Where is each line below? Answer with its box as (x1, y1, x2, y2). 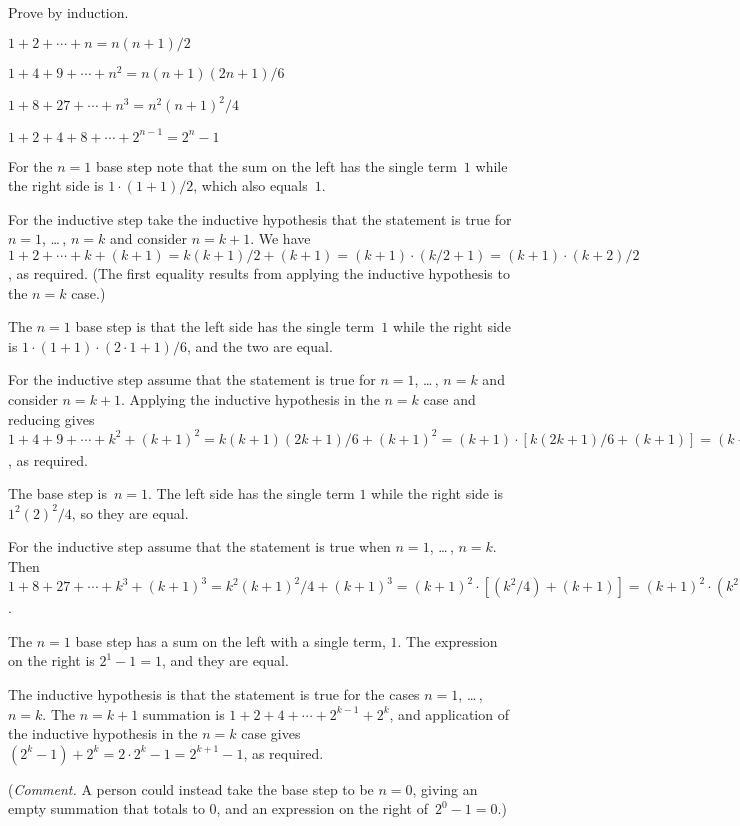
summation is (142, 703, 225, 724)
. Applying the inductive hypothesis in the (121, 389, 380, 410)
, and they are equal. (161, 650, 289, 671)
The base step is (8, 483, 107, 504)
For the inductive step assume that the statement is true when (8, 536, 391, 557)
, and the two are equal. (186, 335, 333, 356)
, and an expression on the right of (216, 798, 429, 819)
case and (423, 389, 476, 410)
